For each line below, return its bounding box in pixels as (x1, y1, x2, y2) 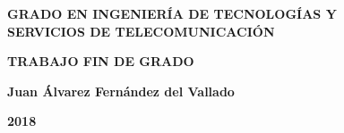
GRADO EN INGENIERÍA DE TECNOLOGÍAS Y (7, 4, 337, 22)
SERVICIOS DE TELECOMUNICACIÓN (7, 21, 275, 40)
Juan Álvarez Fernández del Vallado (7, 81, 235, 100)
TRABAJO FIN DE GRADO (7, 52, 194, 71)
